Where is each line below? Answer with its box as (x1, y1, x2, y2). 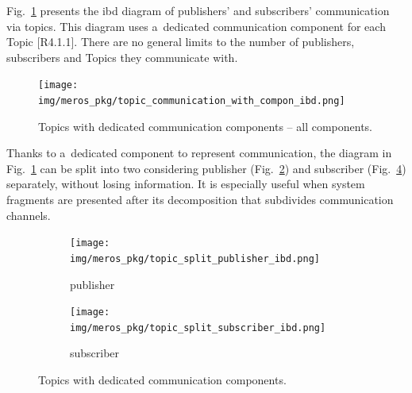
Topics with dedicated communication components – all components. (38, 118, 372, 134)
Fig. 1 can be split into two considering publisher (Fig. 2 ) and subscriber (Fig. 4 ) (6, 160, 406, 176)
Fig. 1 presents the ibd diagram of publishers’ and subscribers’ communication (6, 2, 390, 18)
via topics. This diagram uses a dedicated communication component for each (6, 17, 386, 34)
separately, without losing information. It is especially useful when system (6, 175, 365, 192)
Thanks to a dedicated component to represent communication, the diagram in (6, 144, 392, 161)
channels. (6, 206, 51, 223)
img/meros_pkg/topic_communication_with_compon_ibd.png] (38, 95, 345, 107)
